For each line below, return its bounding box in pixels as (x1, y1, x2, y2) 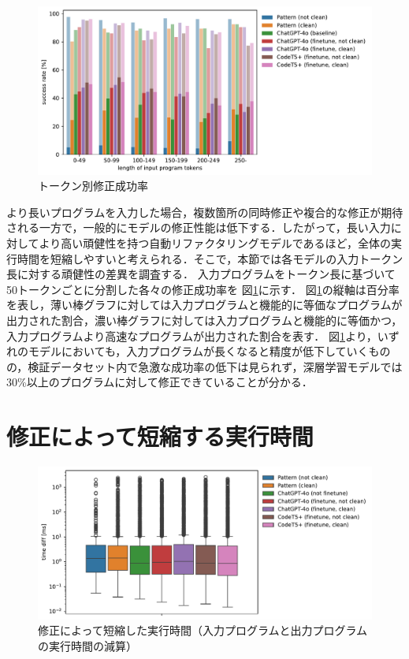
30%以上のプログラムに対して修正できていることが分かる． (6, 374, 313, 390)
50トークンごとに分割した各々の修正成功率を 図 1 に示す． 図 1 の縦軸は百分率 (6, 281, 400, 297)
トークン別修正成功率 (38, 177, 148, 194)
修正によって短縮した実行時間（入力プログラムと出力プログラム (38, 622, 368, 639)
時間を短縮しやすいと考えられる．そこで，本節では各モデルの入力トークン (17, 250, 403, 266)
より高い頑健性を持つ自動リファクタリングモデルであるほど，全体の (39, 235, 391, 251)
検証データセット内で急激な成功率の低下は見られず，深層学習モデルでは (28, 358, 403, 374)
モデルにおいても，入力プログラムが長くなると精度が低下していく (28, 343, 369, 359)
